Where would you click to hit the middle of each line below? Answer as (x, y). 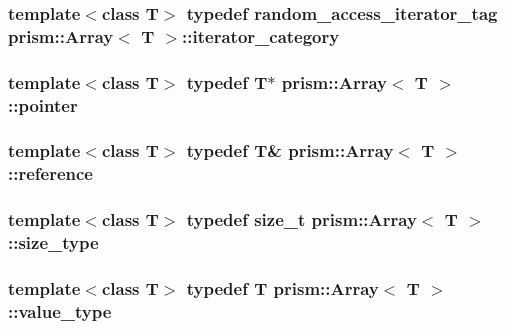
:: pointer (43, 104)
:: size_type (53, 242)
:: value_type (60, 310)
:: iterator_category (261, 35)
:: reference (50, 173)
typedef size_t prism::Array (301, 219)
